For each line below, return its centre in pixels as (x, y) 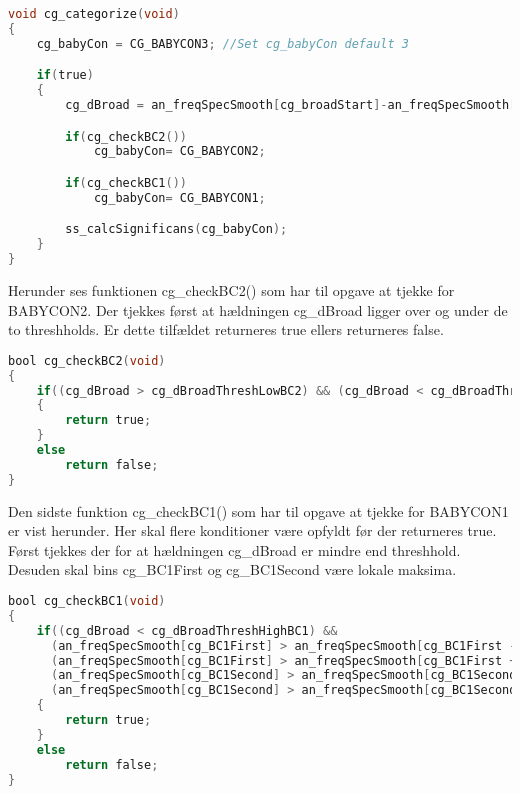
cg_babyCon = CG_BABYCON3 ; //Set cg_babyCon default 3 (222, 43)
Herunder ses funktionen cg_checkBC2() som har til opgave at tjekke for (231, 290)
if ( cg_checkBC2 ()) (126, 136)
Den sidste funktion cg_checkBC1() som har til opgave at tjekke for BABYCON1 (258, 510)
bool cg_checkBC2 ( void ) (87, 360)
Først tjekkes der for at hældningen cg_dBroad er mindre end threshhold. (234, 549)
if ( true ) (65, 75)
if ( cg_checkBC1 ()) (126, 182)
